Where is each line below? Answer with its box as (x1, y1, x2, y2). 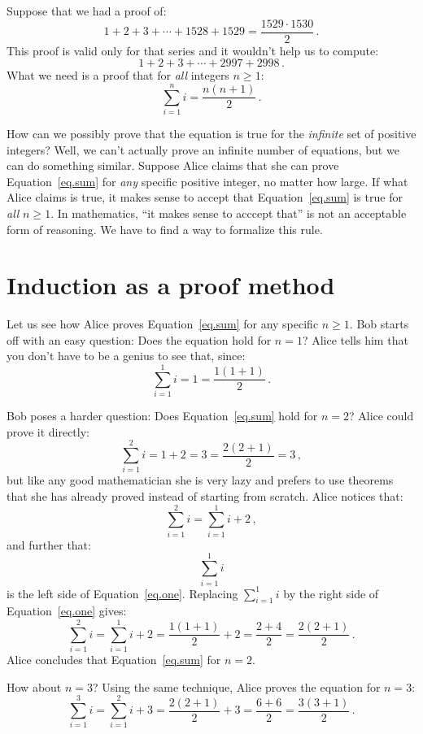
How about (7, 678, 62, 695)
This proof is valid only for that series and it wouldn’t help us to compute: (7, 41, 379, 59)
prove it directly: (7, 423, 89, 440)
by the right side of (283, 584, 379, 602)
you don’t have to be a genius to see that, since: (7, 347, 246, 364)
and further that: (7, 536, 91, 553)
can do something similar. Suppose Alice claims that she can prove (7, 157, 339, 174)
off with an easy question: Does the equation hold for (7, 331, 272, 348)
